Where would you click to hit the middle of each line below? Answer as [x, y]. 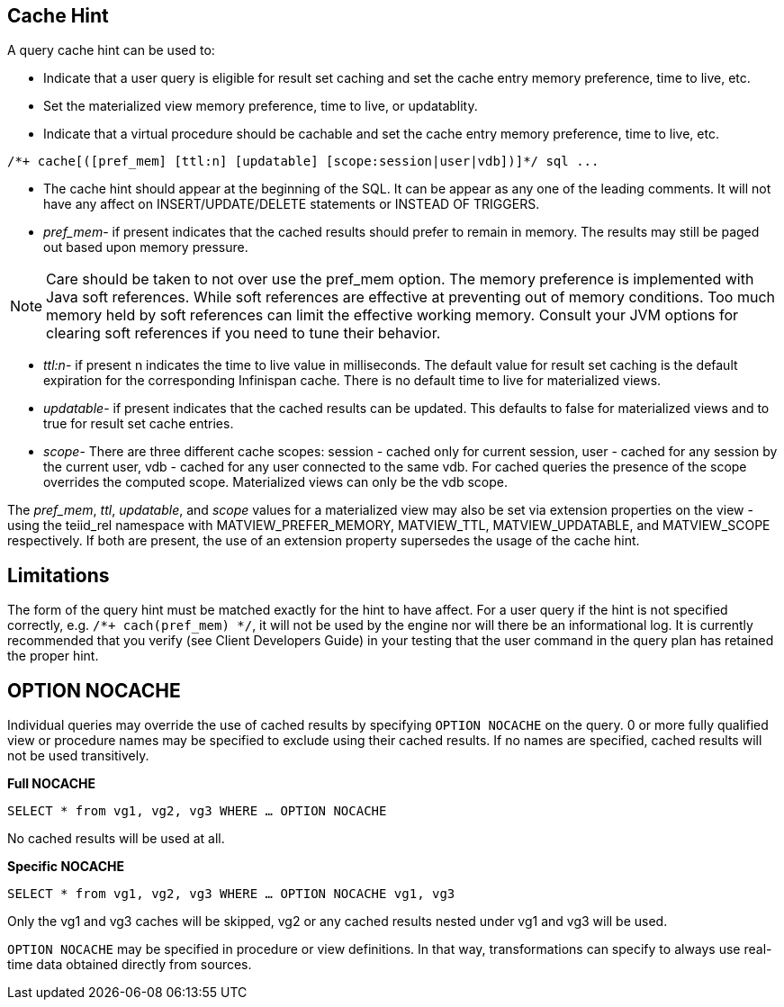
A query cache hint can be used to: [111, 50]
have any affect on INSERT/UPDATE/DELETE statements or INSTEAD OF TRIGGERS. [292, 204]
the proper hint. [53, 656]
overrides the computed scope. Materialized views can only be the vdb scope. [275, 482]
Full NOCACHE [51, 784]
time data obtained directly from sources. [130, 965]
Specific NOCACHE [66, 867]
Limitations [59, 575]
